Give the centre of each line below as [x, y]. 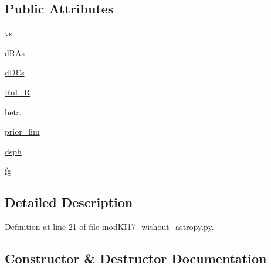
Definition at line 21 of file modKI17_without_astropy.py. [109, 227]
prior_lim [22, 131]
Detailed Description [69, 202]
